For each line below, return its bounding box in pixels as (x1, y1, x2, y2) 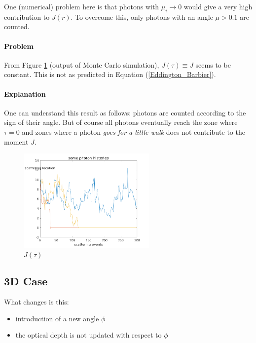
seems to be (195, 59, 231, 70)
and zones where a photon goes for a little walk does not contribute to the (22, 126, 245, 137)
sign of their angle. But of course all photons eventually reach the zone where (4, 117, 238, 127)
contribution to (4, 11, 50, 22)
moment (4, 136, 29, 147)
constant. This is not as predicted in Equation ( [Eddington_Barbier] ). (4, 69, 216, 79)
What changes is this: (4, 297, 69, 307)
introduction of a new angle (15, 313, 99, 323)
